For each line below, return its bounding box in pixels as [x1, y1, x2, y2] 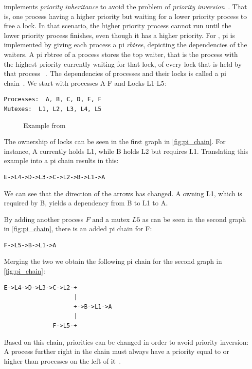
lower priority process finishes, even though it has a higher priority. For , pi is [4, 30, 235, 40]
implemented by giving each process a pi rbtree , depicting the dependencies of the [4, 39, 247, 50]
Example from [23, 120, 66, 130]
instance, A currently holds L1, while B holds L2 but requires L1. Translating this [4, 146, 249, 156]
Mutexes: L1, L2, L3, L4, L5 [4, 105, 102, 112]
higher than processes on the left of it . [4, 355, 121, 366]
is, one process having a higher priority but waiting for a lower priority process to [4, 11, 247, 21]
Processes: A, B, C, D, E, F [4, 96, 102, 103]
